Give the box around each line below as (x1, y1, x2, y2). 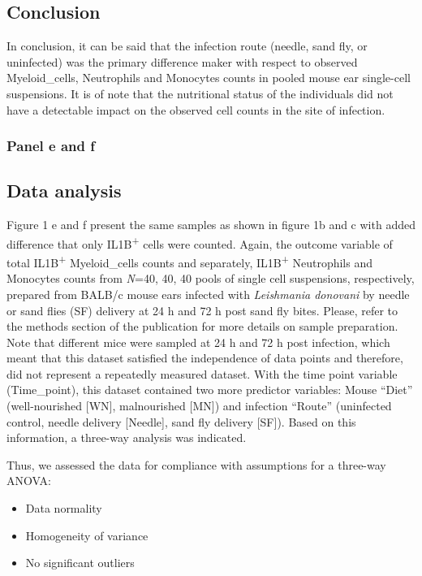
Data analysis (6, 178, 122, 203)
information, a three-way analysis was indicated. (6, 429, 247, 446)
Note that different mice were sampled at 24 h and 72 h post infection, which (6, 333, 390, 350)
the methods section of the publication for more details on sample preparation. (6, 318, 398, 335)
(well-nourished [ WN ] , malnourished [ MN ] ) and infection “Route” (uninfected (6, 397, 392, 414)
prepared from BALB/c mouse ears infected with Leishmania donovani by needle (6, 285, 410, 302)
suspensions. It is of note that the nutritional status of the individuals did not (6, 84, 394, 102)
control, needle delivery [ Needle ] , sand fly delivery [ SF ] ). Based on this (6, 413, 356, 430)
